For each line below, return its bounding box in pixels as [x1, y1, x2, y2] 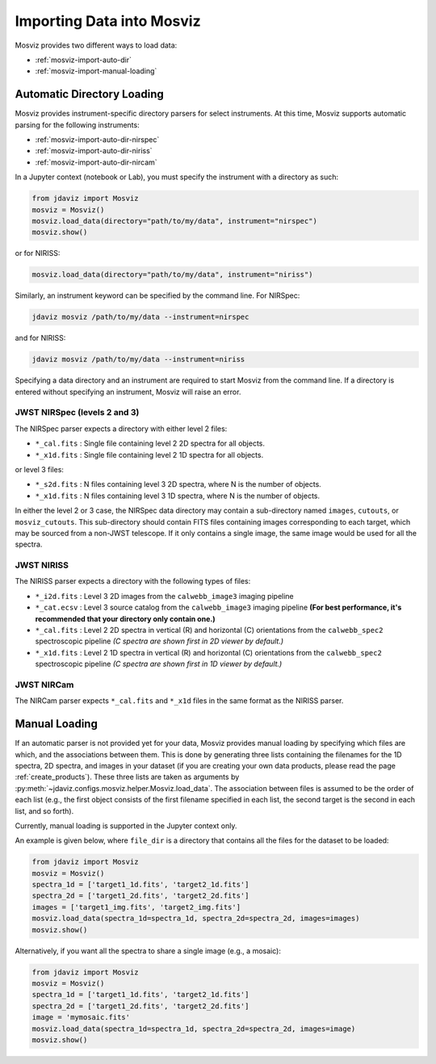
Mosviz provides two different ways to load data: [15, 40, 178, 50]
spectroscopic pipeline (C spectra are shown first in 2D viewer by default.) [35, 636, 284, 646]
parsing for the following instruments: [15, 119, 140, 129]
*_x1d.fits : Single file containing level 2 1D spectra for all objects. [35, 450, 264, 459]
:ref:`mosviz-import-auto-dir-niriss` [35, 146, 153, 156]
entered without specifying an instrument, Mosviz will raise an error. [15, 387, 241, 396]
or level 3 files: [15, 464, 65, 474]
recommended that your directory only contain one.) [35, 614, 216, 623]
